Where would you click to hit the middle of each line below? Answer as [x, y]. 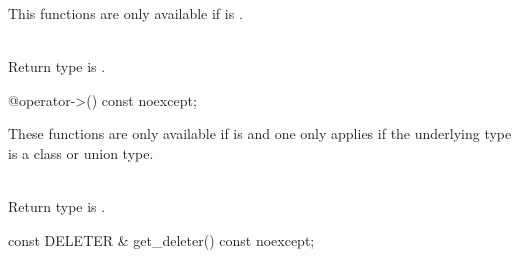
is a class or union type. [81, 152]
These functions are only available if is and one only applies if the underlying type [260, 133]
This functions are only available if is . [125, 13]
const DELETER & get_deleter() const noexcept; [161, 239]
